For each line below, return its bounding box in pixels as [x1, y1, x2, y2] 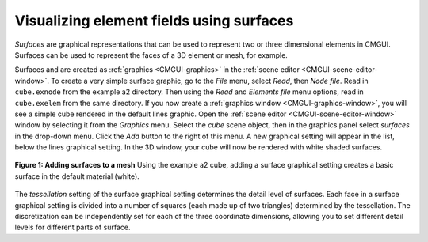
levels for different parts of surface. [14, 222, 131, 233]
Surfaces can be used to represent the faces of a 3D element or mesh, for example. [14, 50, 289, 59]
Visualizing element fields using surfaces [14, 12, 294, 29]
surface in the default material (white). [14, 171, 140, 181]
